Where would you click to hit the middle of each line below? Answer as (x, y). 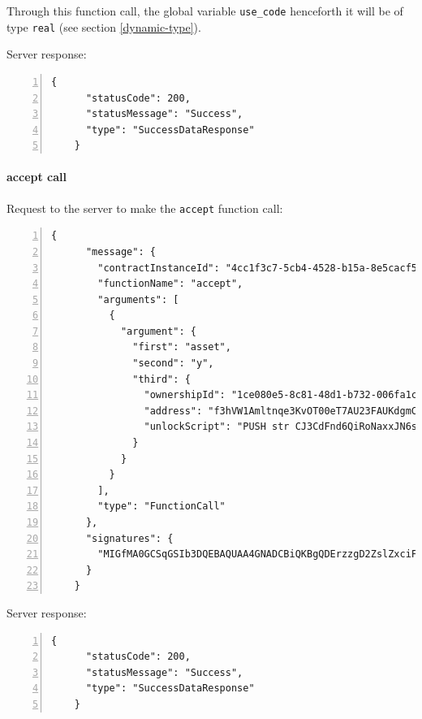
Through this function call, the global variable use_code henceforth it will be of (205, 11)
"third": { (161, 379)
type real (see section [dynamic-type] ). (104, 26)
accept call (37, 177)
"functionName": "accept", (170, 284)
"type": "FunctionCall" (161, 507)
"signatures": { (129, 538)
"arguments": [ (138, 299)
